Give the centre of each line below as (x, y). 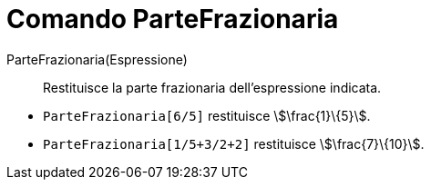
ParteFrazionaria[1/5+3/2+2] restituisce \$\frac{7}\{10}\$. (234, 143)
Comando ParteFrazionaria (173, 19)
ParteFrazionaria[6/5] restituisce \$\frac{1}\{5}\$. (207, 115)
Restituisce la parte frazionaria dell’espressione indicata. (212, 87)
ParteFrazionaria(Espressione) (97, 59)
